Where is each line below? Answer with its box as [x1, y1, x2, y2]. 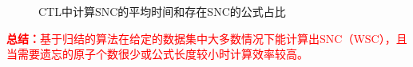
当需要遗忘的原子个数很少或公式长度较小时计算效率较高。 [6, 45, 308, 62]
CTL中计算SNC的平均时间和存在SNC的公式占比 [38, 3, 286, 19]
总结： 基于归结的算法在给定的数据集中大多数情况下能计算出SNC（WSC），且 [6, 30, 407, 46]
